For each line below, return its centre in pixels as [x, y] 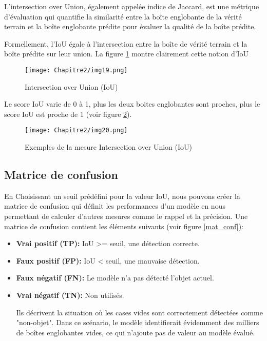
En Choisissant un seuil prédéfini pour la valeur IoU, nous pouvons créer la [122, 196]
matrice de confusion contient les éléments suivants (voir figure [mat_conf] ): [124, 226]
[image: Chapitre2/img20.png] [76, 131]
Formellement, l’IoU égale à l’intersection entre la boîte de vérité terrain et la [126, 43]
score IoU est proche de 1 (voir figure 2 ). [68, 114]
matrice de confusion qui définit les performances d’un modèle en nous [115, 206]
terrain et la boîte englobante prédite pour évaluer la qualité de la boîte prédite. [130, 26]
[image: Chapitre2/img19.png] [76, 70]
